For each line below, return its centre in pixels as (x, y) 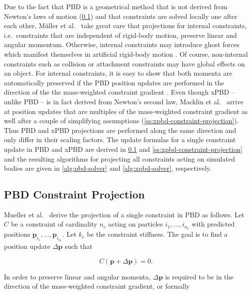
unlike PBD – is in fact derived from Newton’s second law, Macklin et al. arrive (124, 101)
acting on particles (136, 224)
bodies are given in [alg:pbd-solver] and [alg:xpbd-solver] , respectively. (108, 168)
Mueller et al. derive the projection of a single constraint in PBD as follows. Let (124, 214)
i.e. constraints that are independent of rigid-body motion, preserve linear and (120, 35)
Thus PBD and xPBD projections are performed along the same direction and (120, 130)
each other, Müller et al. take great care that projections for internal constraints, (126, 25)
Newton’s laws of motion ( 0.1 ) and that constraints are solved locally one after (121, 16)
